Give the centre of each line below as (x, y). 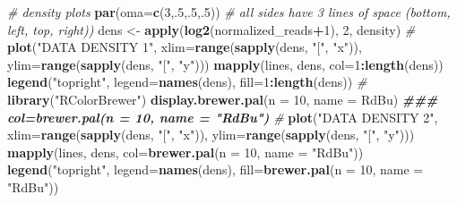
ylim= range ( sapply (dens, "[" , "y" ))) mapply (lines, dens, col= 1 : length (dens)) (225, 64)
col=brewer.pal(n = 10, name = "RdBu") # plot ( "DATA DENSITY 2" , (223, 117)
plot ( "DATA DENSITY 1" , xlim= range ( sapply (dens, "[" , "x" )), (185, 47)
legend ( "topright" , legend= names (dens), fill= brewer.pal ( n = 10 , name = (216, 169)
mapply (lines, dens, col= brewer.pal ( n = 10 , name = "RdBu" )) (185, 152)
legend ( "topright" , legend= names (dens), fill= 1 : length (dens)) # (187, 82)
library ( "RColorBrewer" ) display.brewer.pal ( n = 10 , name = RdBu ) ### (223, 99)
